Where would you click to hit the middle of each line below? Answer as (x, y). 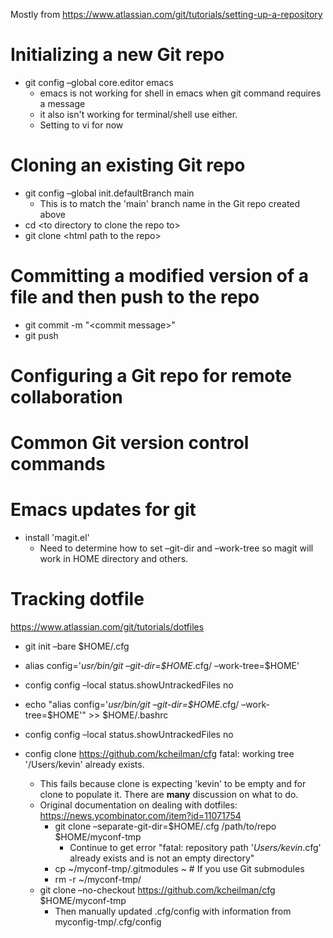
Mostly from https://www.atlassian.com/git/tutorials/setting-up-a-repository (166, 14)
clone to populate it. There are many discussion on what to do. (169, 795)
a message (62, 103)
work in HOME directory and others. (114, 559)
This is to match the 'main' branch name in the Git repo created (170, 203)
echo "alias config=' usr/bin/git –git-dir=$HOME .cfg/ (132, 705)
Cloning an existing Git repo (128, 165)
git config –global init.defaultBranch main (109, 193)
